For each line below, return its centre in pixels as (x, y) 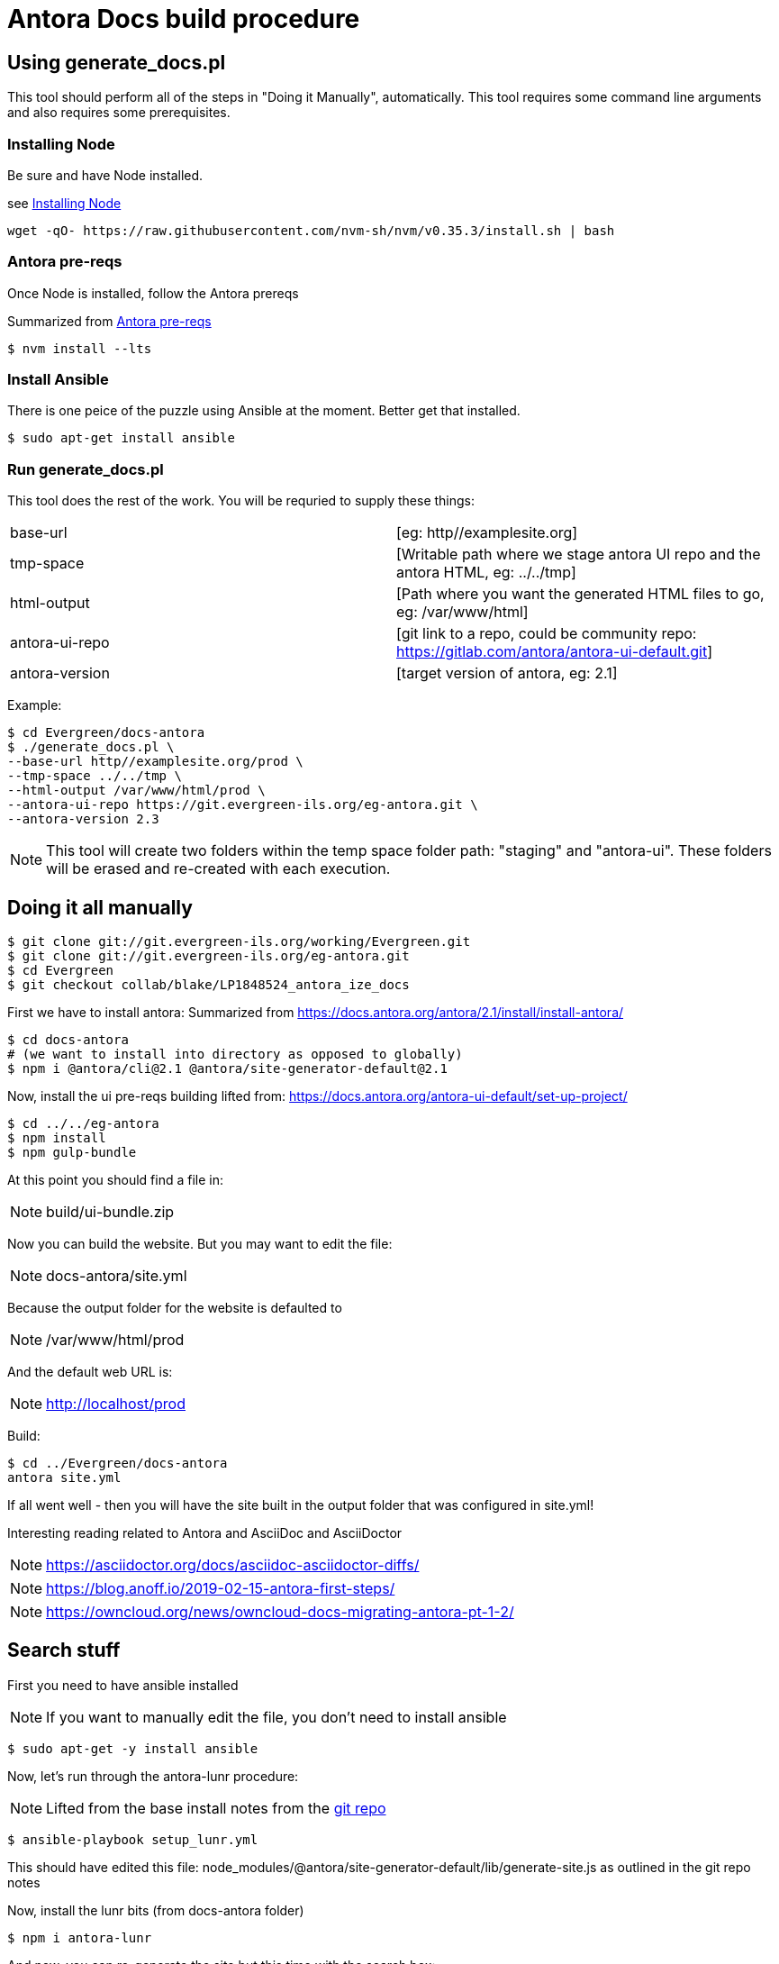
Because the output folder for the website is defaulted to (175, 1308)
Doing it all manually (100, 907)
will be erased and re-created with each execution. (218, 869)
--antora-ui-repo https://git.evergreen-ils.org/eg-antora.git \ (243, 805)
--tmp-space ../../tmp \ (95, 776)
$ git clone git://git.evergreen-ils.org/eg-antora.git (208, 956)
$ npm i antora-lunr (80, 1937)
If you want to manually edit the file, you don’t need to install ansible (276, 1717)
